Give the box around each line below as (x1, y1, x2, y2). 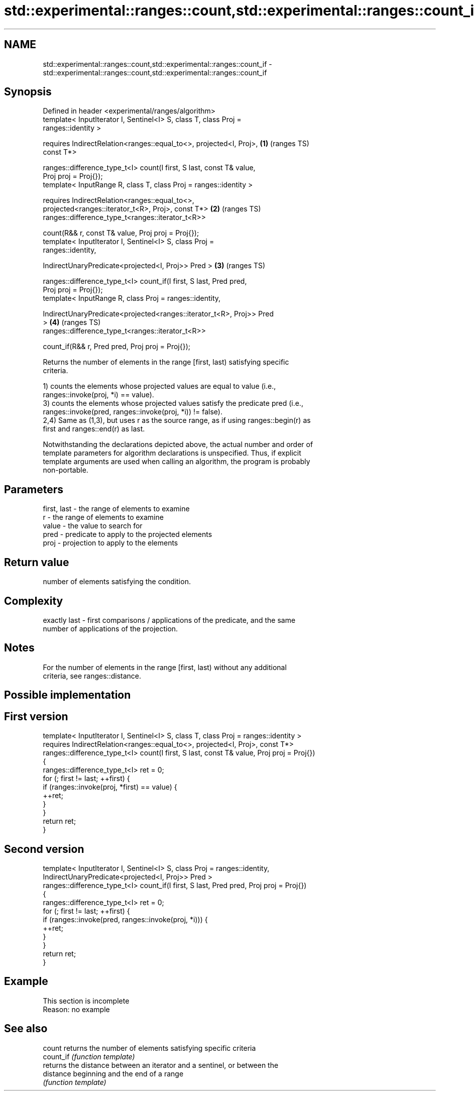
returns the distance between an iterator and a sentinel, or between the (43, 1060, 279, 1069)
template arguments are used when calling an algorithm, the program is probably (43, 457, 310, 466)
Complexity (4, 594, 63, 607)
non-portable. (43, 466, 88, 475)
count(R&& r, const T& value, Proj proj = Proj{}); (43, 229, 199, 238)
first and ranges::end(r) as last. (43, 424, 145, 433)
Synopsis (4, 85, 52, 98)
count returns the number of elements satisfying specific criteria (43, 1043, 256, 1052)
